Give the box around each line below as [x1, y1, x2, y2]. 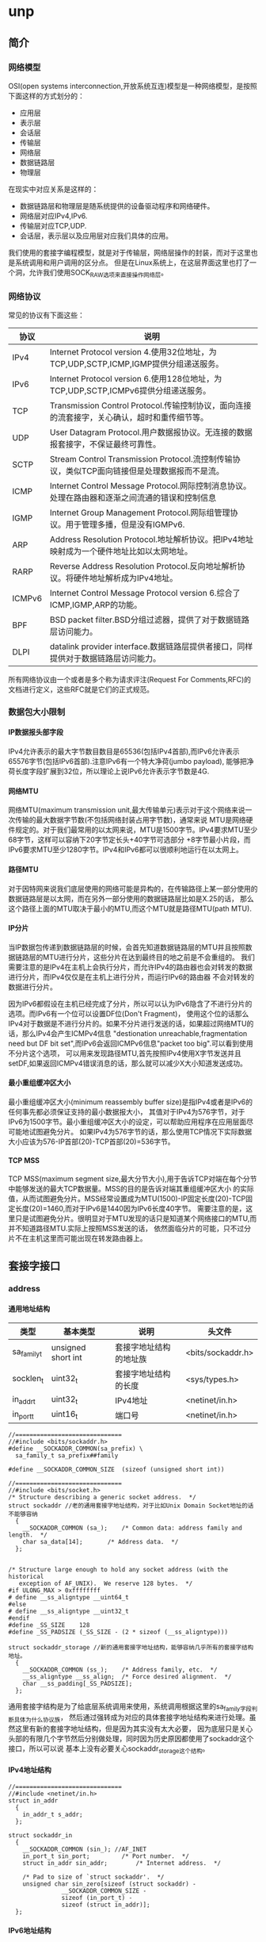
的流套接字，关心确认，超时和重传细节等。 [50, 412, 209, 423]
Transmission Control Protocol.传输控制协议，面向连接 [50, 400, 252, 411]
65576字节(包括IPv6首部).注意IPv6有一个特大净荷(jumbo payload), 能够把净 [8, 757, 255, 766]
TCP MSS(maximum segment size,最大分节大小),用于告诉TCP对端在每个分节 [8, 1174, 257, 1184]
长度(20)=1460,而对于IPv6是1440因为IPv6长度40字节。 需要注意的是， [14, 1204, 246, 1214]
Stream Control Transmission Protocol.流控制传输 [50, 453, 234, 464]
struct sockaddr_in [8, 1832, 73, 1840]
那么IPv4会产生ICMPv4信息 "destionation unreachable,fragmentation [21, 1028, 248, 1038]
